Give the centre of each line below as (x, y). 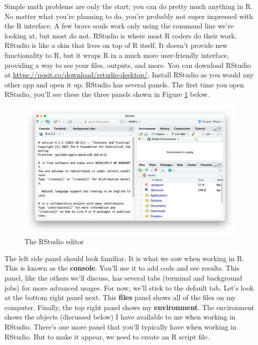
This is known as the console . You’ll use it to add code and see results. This (122, 268)
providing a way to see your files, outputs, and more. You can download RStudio (128, 65)
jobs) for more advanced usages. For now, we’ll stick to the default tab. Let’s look (129, 287)
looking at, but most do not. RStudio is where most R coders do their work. (121, 35)
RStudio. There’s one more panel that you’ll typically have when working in (121, 327)
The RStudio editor (54, 241)
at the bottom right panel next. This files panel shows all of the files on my (120, 297)
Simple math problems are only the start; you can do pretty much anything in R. (129, 6)
